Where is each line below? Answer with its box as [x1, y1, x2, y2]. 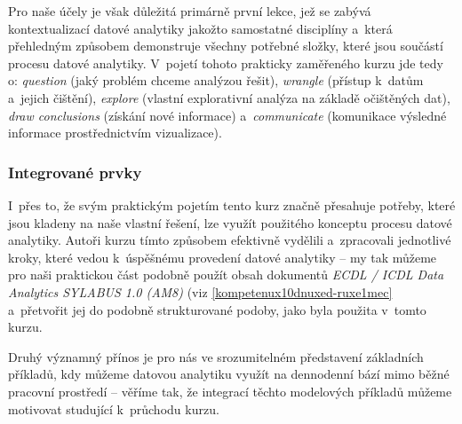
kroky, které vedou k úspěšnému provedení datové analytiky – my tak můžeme [8, 247, 437, 266]
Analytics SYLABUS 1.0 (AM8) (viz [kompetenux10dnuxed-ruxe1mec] [8, 282, 393, 301]
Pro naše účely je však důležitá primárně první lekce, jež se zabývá [8, 2, 371, 20]
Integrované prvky [8, 161, 142, 183]
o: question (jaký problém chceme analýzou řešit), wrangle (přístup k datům [8, 71, 424, 90]
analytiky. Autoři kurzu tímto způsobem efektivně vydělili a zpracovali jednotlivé [8, 231, 451, 249]
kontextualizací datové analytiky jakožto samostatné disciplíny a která [8, 19, 393, 37]
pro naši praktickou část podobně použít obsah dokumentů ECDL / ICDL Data [8, 265, 444, 284]
